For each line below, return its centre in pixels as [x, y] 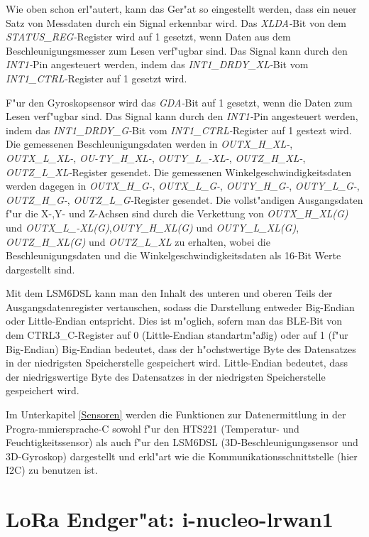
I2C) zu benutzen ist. [52, 470]
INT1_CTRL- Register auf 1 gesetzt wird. [97, 78]
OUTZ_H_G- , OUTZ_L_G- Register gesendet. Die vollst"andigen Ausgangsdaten [184, 199]
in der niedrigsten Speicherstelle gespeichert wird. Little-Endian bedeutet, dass [177, 363]
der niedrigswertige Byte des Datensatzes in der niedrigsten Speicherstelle [166, 376]
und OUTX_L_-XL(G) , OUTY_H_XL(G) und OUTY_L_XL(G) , [153, 227]
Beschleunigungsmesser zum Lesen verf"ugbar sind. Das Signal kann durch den [177, 50]
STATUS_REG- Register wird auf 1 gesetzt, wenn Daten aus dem [148, 37]
